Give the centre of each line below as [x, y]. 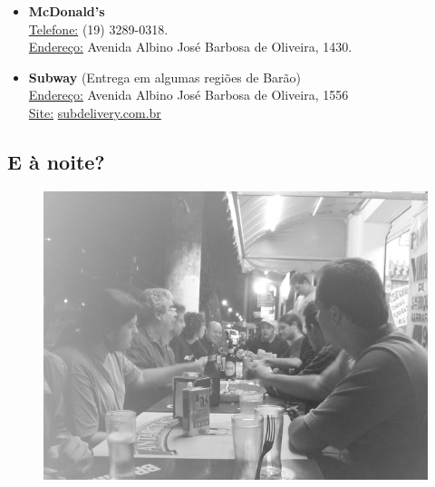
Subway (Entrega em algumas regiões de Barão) [165, 77]
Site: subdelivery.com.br [95, 112]
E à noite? [56, 161]
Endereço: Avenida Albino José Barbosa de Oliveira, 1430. [190, 47]
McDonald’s [67, 11]
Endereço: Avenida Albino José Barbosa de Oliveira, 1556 [188, 95]
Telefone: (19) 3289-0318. [98, 29]
